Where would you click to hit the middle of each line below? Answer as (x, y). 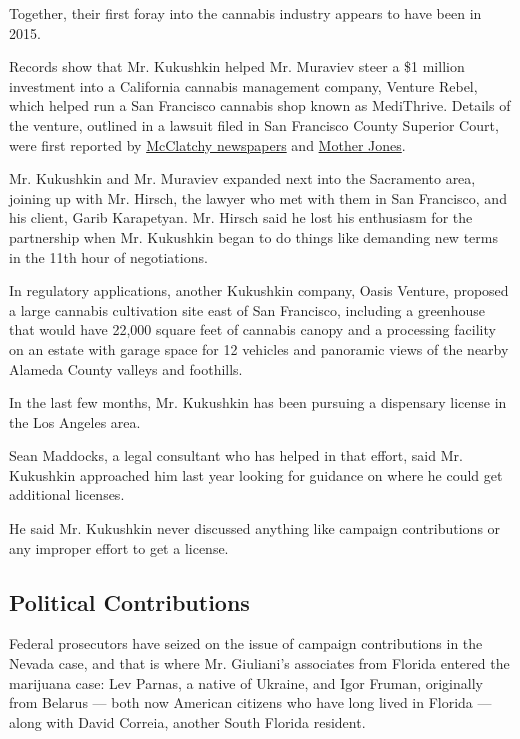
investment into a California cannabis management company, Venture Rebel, (243, 85)
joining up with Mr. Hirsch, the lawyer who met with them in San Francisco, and (258, 197)
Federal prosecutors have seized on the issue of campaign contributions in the (246, 643)
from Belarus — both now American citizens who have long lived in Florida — (250, 702)
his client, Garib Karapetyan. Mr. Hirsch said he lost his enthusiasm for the (241, 217)
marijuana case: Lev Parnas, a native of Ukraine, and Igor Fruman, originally (246, 682)
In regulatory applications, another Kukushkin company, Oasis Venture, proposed (259, 290)
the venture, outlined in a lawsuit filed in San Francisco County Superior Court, (254, 124)
